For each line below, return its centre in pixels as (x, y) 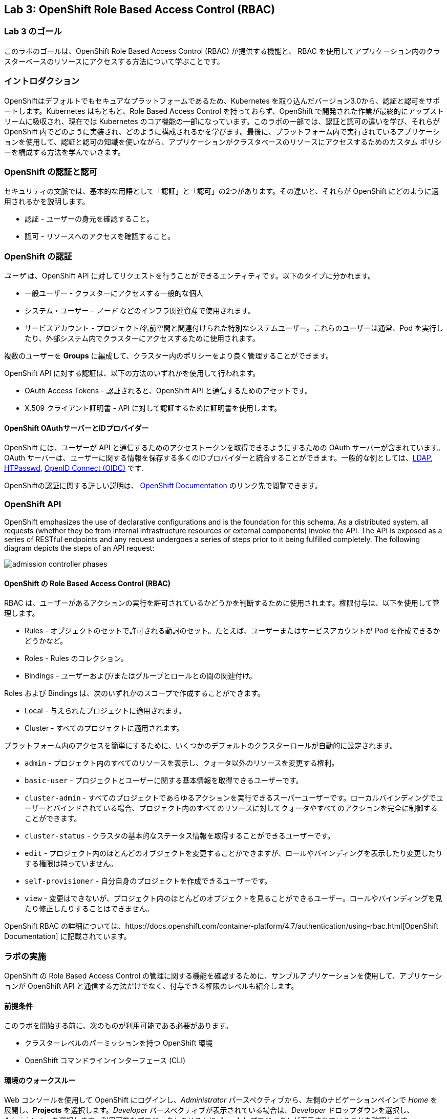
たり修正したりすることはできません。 (89, 909)
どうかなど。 (46, 641)
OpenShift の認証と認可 (51, 172)
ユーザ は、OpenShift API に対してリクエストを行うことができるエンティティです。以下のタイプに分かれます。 (190, 276)
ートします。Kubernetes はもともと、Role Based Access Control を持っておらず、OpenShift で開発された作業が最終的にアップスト (224, 111)
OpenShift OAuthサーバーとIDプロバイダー (77, 428)
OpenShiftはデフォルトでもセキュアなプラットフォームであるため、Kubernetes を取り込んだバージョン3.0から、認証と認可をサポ (222, 101)
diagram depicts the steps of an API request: (79, 548)
